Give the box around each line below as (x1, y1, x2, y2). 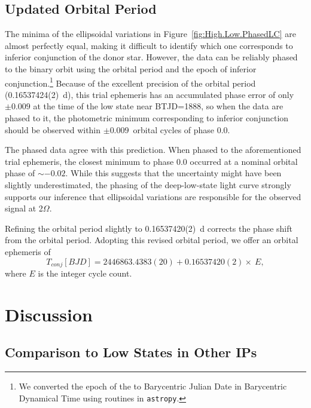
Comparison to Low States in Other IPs (5, 343, 257, 361)
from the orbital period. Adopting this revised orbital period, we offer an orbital (5, 234, 298, 246)
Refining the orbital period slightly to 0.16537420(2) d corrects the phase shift (5, 222, 292, 234)
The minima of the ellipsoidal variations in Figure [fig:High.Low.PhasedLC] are (5, 27, 296, 40)
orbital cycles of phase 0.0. (133, 123, 230, 136)
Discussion (5, 302, 93, 326)
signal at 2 (5, 202, 43, 214)
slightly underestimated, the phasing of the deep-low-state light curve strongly (5, 178, 291, 191)
